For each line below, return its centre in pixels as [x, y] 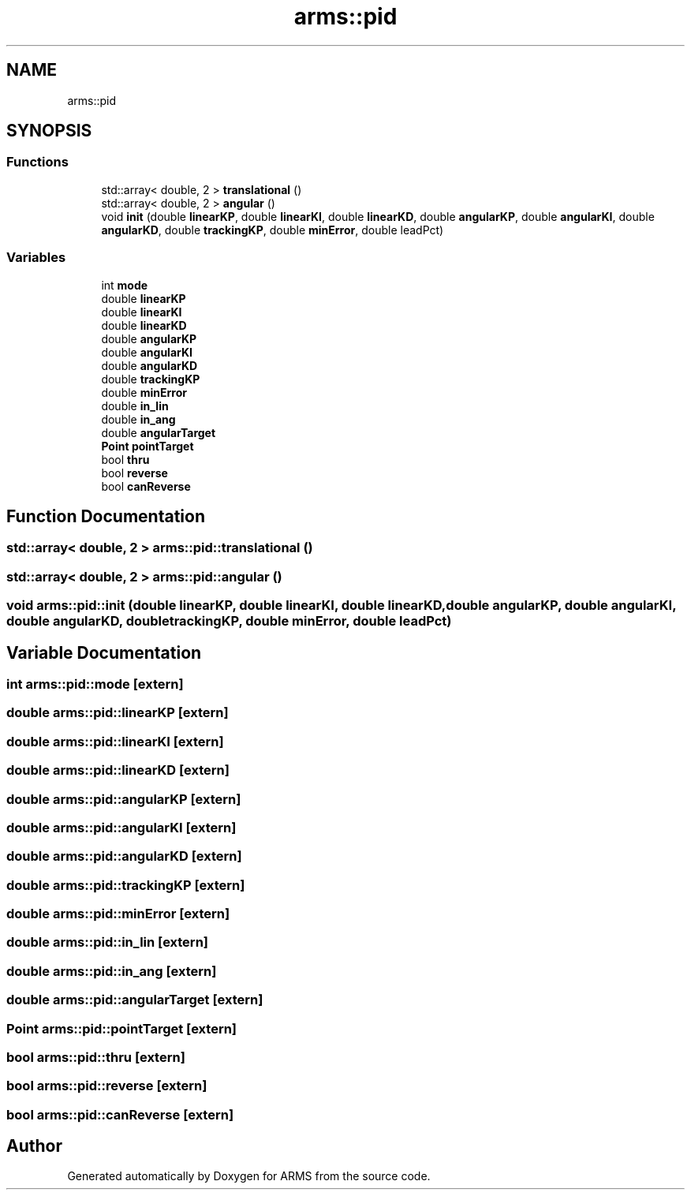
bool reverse [134, 473]
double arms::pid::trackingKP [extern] [126, 885]
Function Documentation [106, 516]
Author [34, 1146]
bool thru [125, 459]
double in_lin [135, 406]
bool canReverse [146, 486]
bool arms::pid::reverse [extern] [107, 1086]
